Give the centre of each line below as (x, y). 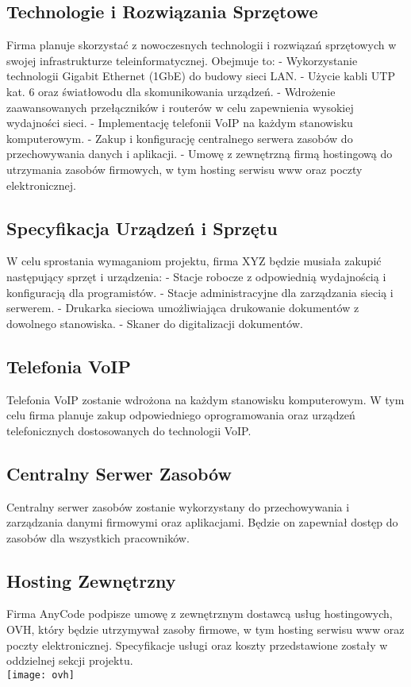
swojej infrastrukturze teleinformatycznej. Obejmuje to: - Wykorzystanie (182, 60)
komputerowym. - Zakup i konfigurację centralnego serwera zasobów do (180, 138)
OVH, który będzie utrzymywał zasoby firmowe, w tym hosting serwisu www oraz (205, 629)
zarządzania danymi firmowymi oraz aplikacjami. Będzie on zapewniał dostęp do (202, 522)
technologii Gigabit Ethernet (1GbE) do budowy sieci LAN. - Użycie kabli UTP (201, 76)
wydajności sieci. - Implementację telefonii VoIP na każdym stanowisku (180, 123)
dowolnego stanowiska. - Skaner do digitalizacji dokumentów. (155, 323)
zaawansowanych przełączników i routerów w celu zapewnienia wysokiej (180, 107)
